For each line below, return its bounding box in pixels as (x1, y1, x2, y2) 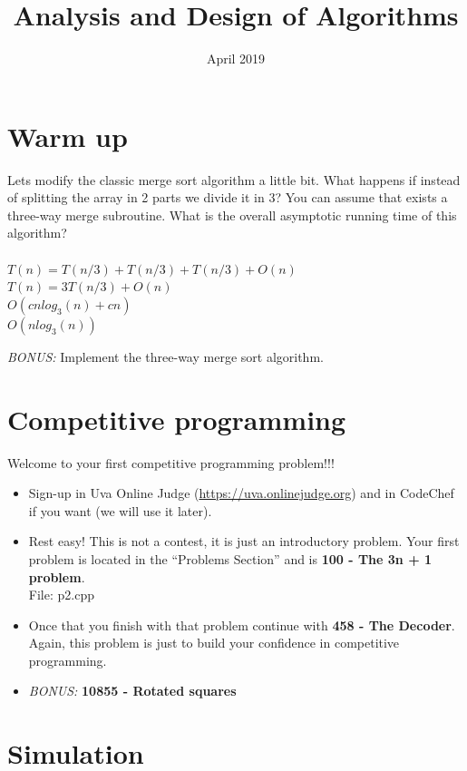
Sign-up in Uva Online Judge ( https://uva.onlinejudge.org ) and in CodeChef (28, 483, 454, 503)
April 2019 (206, 49, 266, 68)
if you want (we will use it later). (28, 501, 212, 520)
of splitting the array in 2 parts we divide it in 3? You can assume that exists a (7, 188, 448, 207)
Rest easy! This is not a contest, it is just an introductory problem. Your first (28, 532, 460, 551)
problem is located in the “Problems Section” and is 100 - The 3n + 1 (28, 549, 433, 568)
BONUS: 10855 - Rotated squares (28, 681, 237, 700)
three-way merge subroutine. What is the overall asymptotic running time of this (7, 205, 457, 224)
